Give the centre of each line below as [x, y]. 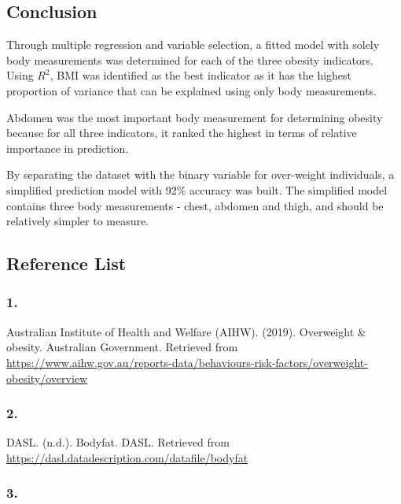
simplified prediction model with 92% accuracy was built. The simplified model [197, 189]
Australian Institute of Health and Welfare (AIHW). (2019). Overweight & [186, 331]
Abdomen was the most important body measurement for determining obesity [195, 117]
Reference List [66, 263]
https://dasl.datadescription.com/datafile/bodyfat [127, 457]
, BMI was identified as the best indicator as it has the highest [201, 75]
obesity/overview [47, 378]
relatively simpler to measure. [78, 221]
